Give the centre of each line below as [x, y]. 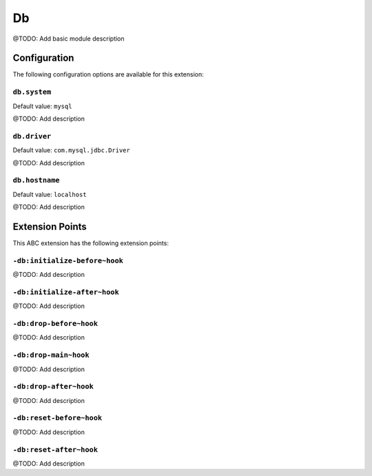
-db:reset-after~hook [55, 449]
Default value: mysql [42, 106]
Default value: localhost [50, 194]
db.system [32, 92]
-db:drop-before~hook [55, 323]
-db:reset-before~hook [58, 418]
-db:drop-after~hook [53, 387]
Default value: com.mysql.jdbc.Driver [71, 150]
